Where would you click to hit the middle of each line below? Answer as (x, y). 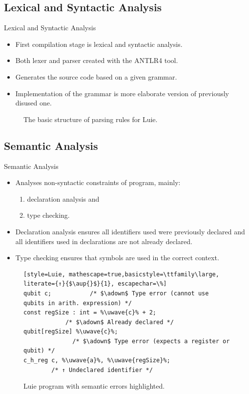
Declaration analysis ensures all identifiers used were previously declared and (130, 231)
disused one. (33, 103)
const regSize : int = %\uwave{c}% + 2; (90, 313)
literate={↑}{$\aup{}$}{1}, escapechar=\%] (95, 284)
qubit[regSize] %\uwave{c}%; (71, 332)
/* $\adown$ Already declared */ (119, 322)
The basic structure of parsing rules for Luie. (91, 119)
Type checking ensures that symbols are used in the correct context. (117, 258)
